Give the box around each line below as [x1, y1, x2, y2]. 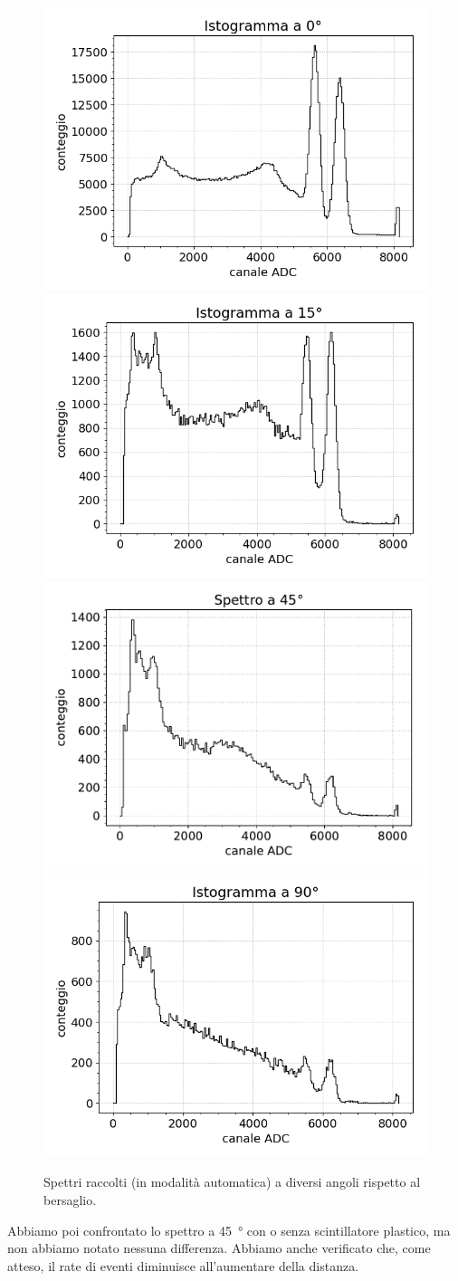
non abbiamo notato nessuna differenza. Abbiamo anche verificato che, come [7, 1238, 431, 1257]
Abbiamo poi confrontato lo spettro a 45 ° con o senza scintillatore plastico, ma [7, 1220, 451, 1239]
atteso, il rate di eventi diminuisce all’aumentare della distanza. [7, 1256, 359, 1275]
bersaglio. [43, 1190, 97, 1209]
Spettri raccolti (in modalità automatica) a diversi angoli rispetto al [43, 1172, 421, 1191]
